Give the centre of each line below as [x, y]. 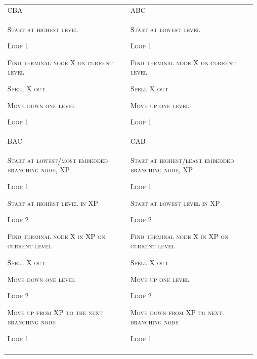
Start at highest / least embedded [182, 160]
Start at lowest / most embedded [58, 160]
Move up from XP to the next [55, 312]
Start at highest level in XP [53, 203]
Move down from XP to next [176, 312]
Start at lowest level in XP [175, 203]
